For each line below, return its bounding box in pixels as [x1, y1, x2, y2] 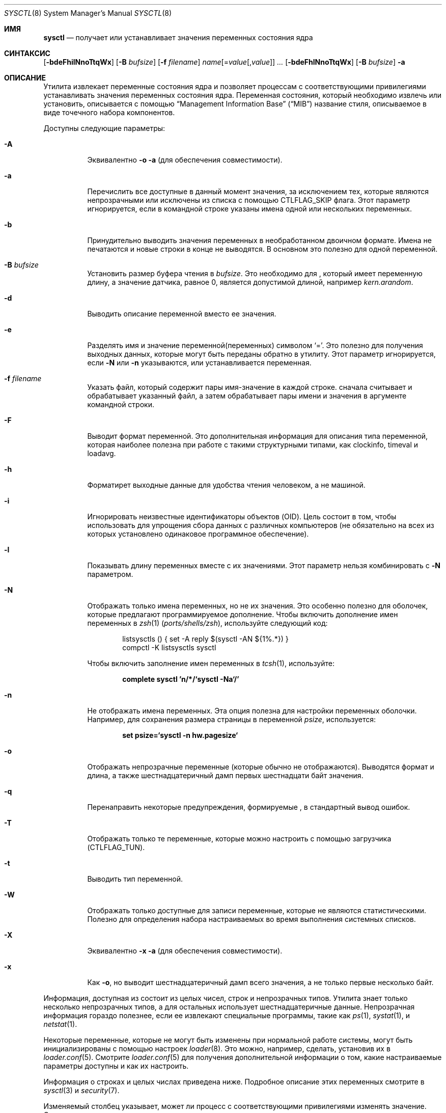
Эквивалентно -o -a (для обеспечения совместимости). [87, 155, 283, 164]
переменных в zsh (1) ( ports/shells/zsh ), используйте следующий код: [87, 619, 328, 627]
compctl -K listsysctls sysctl [122, 643, 216, 652]
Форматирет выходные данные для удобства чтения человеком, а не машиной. [87, 481, 366, 489]
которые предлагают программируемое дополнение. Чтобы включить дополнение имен [87, 610, 398, 619]
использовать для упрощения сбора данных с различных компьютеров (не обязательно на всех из [87, 521, 434, 529]
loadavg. [87, 449, 116, 458]
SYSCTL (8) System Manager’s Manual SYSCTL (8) [4, 9, 172, 17]
